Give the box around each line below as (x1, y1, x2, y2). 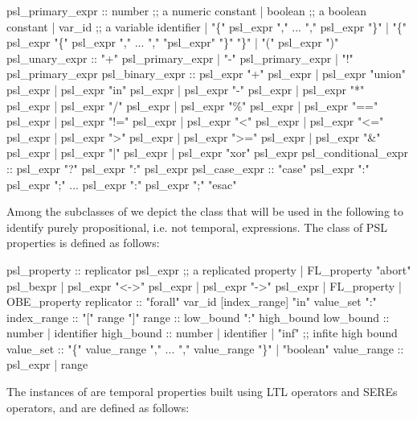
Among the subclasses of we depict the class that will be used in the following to (6, 203, 403, 220)
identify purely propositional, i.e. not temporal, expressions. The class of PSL (6, 218, 387, 235)
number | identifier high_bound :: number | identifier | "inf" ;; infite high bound (6, 324, 398, 341)
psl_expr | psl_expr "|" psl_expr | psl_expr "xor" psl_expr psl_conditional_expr (6, 144, 409, 161)
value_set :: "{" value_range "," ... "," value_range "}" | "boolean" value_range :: (6, 340, 404, 357)
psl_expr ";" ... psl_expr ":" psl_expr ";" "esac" (6, 175, 237, 192)
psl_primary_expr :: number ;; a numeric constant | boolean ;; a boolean (6, 2, 366, 19)
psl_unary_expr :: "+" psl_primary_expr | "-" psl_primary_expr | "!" (6, 49, 354, 66)
